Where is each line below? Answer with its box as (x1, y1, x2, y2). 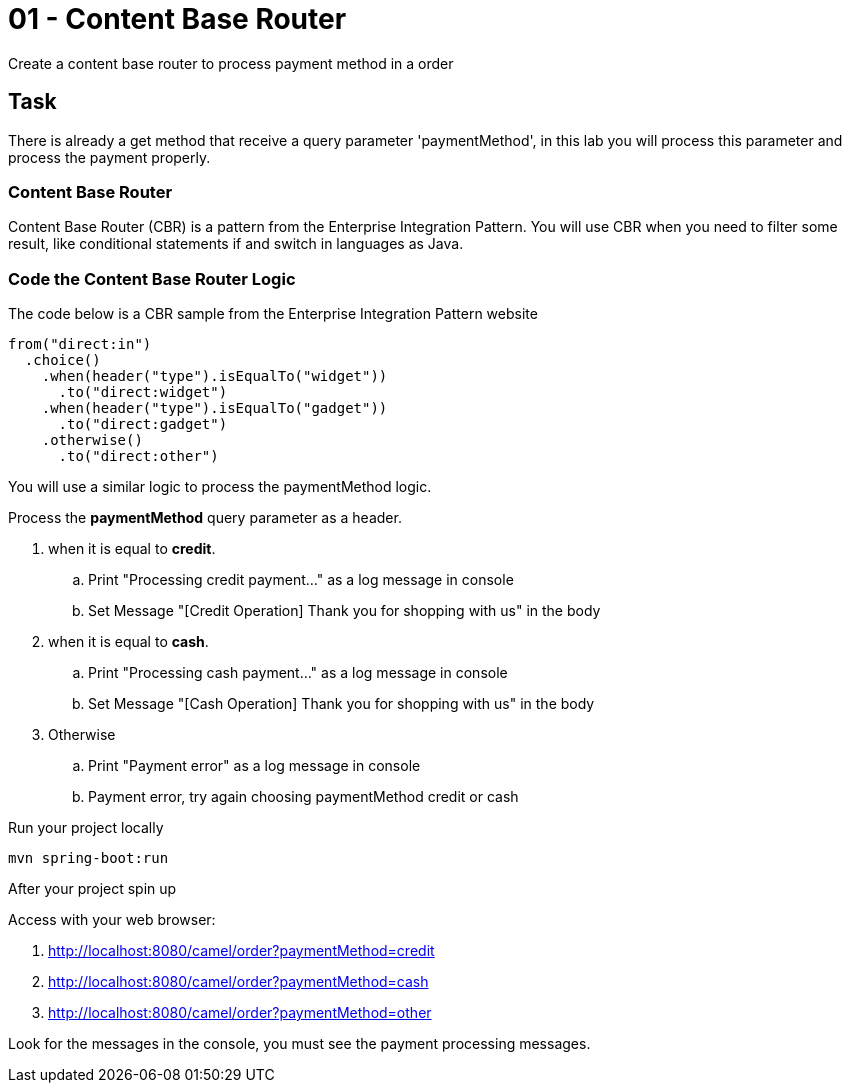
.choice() (24, 352, 101, 369)
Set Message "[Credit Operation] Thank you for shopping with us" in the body (88, 602, 601, 620)
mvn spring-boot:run (8, 850, 169, 867)
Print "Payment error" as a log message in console (88, 757, 421, 775)
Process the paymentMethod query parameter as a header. (8, 509, 402, 527)
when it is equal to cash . (48, 633, 209, 651)
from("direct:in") (8, 336, 152, 353)
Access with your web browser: (8, 911, 216, 929)
